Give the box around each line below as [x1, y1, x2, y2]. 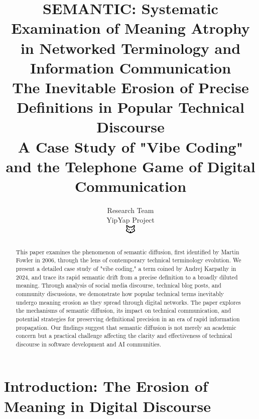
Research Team [107, 204, 154, 215]
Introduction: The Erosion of [4, 376, 208, 396]
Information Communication [30, 57, 231, 78]
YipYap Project [106, 215, 155, 225]
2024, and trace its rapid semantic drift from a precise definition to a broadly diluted [16, 272, 238, 281]
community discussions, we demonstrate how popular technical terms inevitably [16, 289, 224, 298]
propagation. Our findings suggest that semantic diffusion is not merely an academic [16, 323, 236, 331]
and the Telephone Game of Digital [6, 156, 255, 176]
